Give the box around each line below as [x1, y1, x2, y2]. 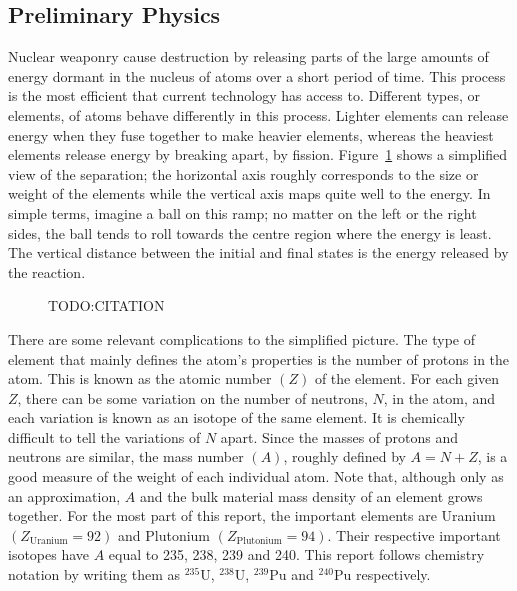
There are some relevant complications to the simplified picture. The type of [8, 328, 476, 349]
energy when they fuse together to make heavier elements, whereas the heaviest [8, 124, 494, 145]
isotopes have [8, 544, 90, 565]
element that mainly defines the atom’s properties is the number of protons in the [8, 348, 510, 369]
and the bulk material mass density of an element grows [139, 485, 483, 506]
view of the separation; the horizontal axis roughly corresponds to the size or [8, 163, 479, 184]
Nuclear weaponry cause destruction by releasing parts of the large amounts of [8, 46, 489, 67]
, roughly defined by [283, 446, 406, 467]
